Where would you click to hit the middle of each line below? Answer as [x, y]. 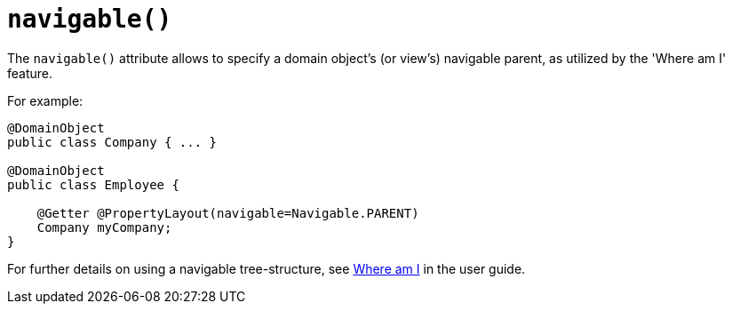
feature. [30, 73]
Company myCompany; [104, 227]
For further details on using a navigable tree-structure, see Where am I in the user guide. [267, 268]
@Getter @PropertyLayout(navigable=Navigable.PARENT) [228, 213]
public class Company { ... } [112, 142]
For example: [45, 100]
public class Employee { [93, 184]
